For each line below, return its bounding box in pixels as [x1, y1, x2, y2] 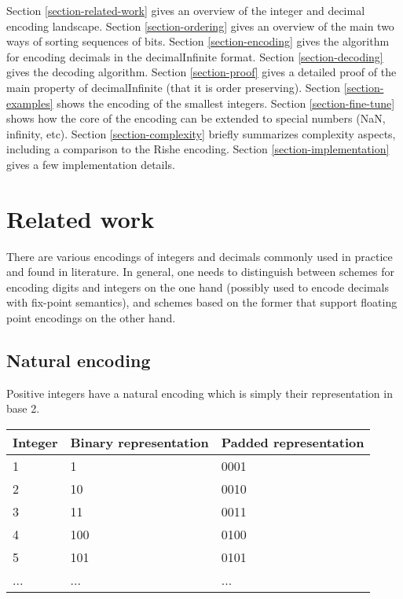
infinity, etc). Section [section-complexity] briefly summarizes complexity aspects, [6, 125, 396, 141]
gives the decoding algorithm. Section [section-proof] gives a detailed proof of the [6, 64, 397, 80]
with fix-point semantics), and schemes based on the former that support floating [6, 294, 398, 311]
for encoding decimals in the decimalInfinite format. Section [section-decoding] [6, 48, 383, 64]
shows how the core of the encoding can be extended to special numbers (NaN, [6, 110, 386, 127]
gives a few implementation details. [6, 156, 175, 172]
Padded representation [221, 433, 365, 452]
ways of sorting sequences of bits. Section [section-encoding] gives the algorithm [6, 33, 390, 50]
